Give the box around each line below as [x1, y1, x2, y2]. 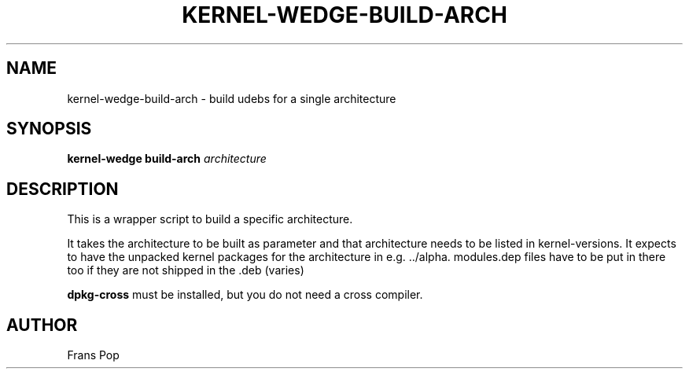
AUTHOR [6, 314, 78, 335]
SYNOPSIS [6, 119, 92, 139]
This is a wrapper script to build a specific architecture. [67, 212, 353, 226]
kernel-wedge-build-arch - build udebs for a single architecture [67, 91, 396, 105]
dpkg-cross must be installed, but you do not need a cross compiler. [67, 288, 423, 302]
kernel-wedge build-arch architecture [67, 152, 267, 166]
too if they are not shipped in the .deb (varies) [67, 263, 304, 278]
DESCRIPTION [6, 178, 119, 199]
